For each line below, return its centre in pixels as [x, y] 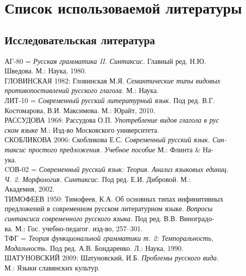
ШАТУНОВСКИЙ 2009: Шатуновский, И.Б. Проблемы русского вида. [112, 258]
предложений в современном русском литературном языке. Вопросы [109, 208]
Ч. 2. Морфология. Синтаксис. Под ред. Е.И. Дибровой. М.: [98, 179]
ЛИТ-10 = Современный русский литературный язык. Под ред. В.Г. [110, 100]
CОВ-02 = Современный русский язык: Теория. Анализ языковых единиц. [117, 169]
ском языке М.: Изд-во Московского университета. [82, 129]
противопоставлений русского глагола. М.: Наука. [82, 90]
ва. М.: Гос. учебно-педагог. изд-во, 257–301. [74, 228]
